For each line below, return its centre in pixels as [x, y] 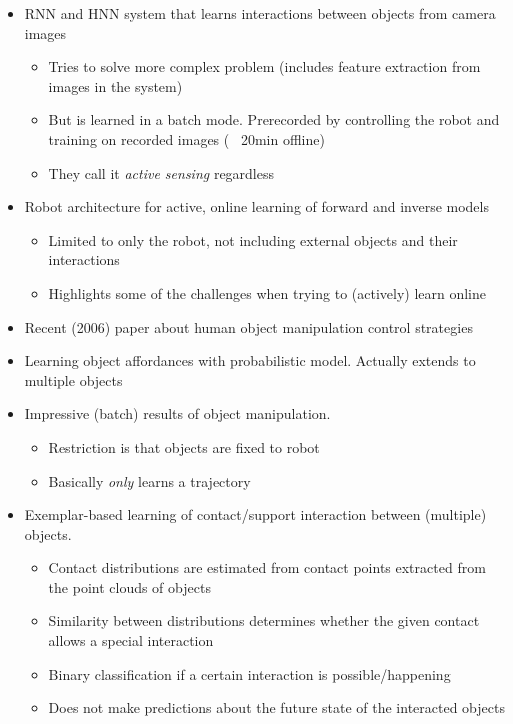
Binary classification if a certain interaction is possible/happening [249, 673]
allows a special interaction [131, 640]
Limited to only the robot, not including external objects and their [253, 239]
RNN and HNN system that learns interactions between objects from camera [260, 13]
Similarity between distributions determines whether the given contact [264, 620]
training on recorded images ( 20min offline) [186, 138]
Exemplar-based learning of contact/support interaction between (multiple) [255, 514]
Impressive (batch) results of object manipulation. [177, 413]
